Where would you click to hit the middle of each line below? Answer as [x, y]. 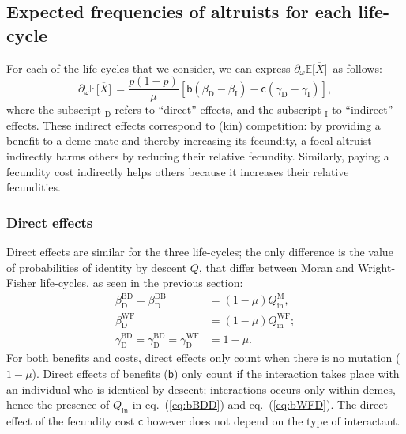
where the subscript [54, 109]
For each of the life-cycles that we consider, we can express [148, 68]
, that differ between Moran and [276, 267]
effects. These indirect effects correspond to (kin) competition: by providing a [194, 125]
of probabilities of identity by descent [97, 267]
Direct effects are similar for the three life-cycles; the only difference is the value [200, 252]
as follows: [357, 68]
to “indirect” [363, 109]
